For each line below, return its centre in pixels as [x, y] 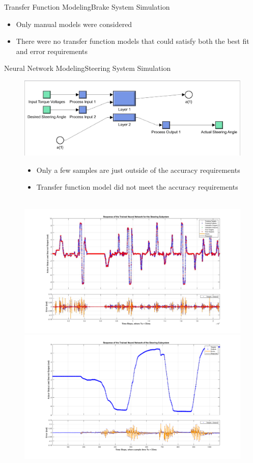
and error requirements [52, 51]
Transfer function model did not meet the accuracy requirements [137, 187]
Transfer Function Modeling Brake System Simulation [87, 7]
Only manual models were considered [74, 24]
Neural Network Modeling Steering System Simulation [88, 68]
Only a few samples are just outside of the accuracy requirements [138, 170]
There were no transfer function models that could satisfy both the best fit [133, 41]
